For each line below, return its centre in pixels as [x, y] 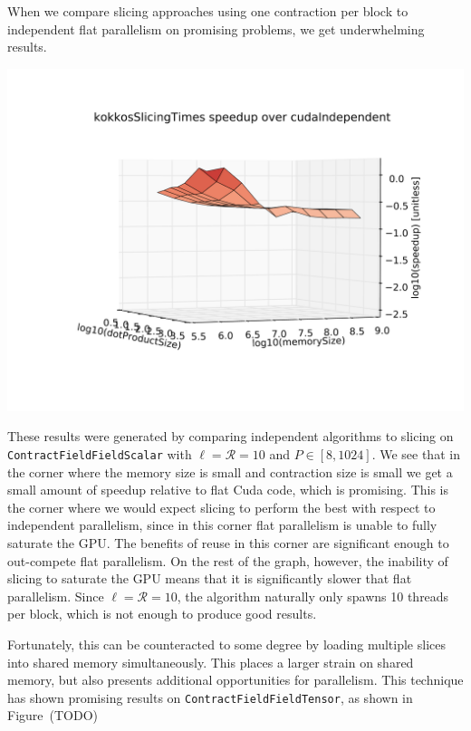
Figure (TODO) [53, 715]
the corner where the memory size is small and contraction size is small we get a [230, 471]
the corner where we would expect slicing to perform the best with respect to [221, 507]
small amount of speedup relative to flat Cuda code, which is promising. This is [228, 490]
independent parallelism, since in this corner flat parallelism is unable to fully [222, 525]
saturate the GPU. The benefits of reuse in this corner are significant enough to [228, 543]
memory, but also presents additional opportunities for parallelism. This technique [235, 680]
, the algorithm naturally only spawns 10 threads [313, 596]
